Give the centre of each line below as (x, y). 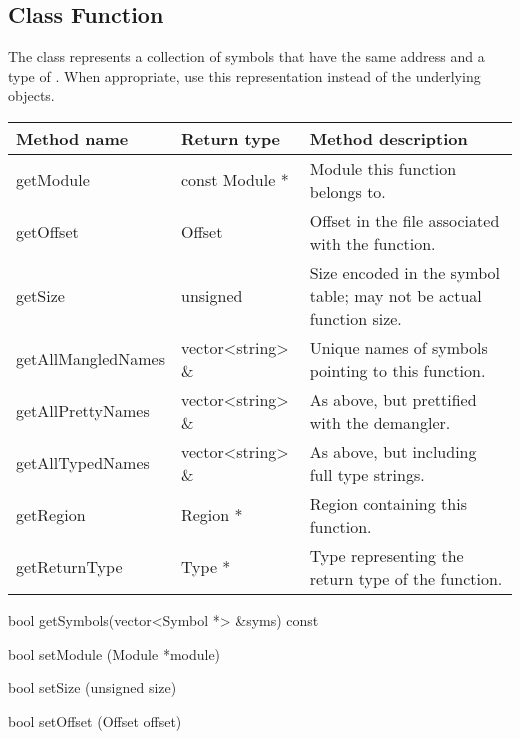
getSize (40, 295)
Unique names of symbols (398, 347)
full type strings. (367, 474)
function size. (355, 318)
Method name (72, 138)
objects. (31, 95)
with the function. (372, 243)
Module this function (383, 168)
